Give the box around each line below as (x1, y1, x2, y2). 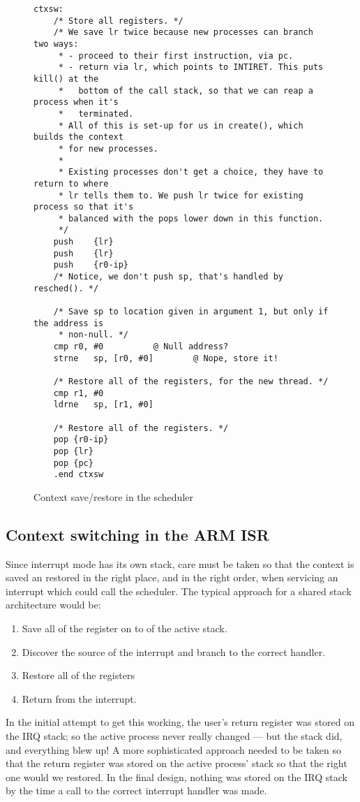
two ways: (33, 38, 79, 49)
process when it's (33, 97, 119, 108)
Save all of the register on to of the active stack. (22, 621, 227, 636)
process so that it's (33, 202, 134, 212)
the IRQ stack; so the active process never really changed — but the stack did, (6, 729, 343, 743)
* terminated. (58, 108, 134, 119)
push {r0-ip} (53, 260, 129, 270)
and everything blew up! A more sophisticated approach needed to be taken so (6, 742, 342, 757)
